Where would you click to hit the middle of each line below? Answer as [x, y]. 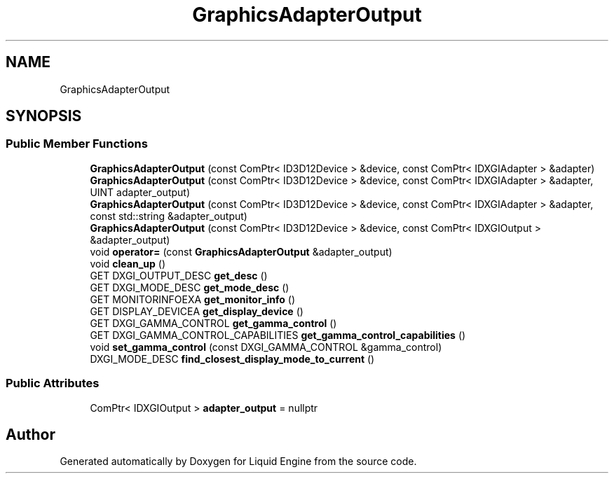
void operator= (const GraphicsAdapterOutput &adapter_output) [241, 251]
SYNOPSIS [44, 116]
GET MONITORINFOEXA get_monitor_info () [193, 299]
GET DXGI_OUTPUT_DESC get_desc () [179, 275]
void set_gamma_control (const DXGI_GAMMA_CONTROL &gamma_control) [266, 347]
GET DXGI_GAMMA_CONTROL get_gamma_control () [213, 323]
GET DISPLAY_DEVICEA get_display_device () [197, 311]
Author [30, 434]
